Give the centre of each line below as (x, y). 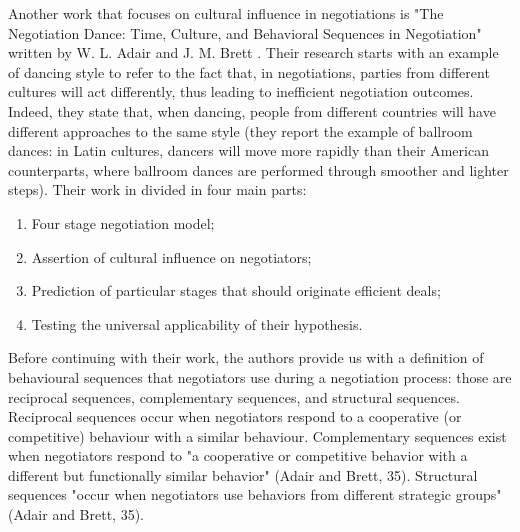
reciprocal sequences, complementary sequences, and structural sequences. (234, 396)
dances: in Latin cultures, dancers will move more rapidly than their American (248, 150)
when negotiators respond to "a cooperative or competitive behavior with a (238, 455)
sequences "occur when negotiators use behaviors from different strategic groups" (255, 494)
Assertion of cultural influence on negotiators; (171, 256)
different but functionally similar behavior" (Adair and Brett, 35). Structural (243, 474)
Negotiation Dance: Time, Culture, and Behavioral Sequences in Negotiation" (245, 32)
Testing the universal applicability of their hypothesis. (197, 323)
